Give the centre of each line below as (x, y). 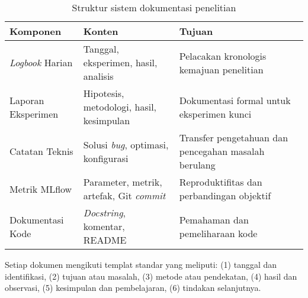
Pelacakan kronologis (223, 56)
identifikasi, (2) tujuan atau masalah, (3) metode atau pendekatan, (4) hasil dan (151, 276)
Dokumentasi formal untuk (235, 100)
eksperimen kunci (215, 114)
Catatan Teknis (41, 151)
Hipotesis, (104, 93)
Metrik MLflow (41, 189)
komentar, (104, 226)
